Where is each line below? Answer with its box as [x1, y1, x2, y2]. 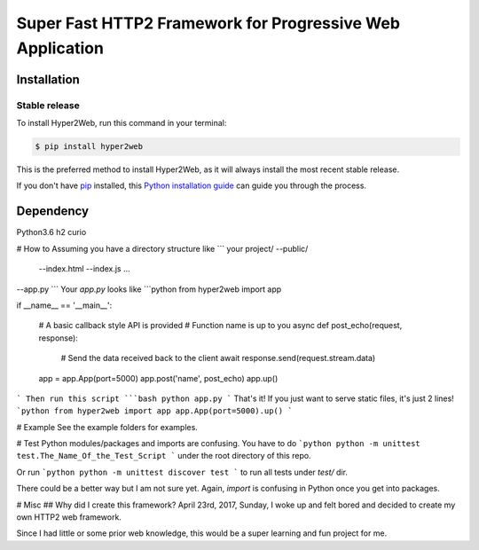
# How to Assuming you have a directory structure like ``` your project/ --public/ [16, 243, 309, 254]
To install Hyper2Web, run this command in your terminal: [16, 118, 227, 129]
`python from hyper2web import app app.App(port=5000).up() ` [16, 406, 293, 416]
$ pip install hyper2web [35, 142, 144, 152]
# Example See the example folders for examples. [16, 421, 199, 432]
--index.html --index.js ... [38, 263, 130, 274]
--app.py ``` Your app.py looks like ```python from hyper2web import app [16, 284, 282, 295]
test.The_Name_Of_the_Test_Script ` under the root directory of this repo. [16, 451, 311, 461]
